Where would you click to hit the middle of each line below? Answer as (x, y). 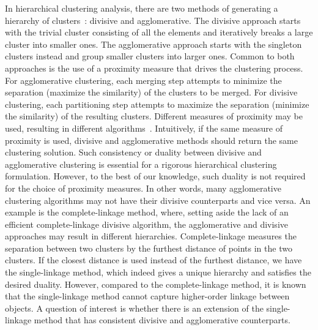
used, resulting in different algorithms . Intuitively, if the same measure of (144, 128)
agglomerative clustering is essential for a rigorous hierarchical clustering (141, 164)
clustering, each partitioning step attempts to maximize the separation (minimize (157, 104)
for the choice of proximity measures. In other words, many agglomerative (143, 188)
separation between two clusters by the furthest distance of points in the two (149, 248)
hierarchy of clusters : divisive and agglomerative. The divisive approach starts (153, 20)
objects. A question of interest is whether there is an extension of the (134, 308)
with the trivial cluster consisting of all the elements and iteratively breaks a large (159, 32)
